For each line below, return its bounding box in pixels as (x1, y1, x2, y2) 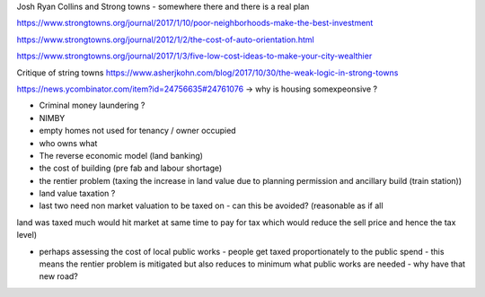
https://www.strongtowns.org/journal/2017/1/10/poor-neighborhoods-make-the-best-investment (16, 18, 374, 29)
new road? (39, 271, 78, 282)
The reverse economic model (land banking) (39, 150, 204, 161)
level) (16, 230, 38, 240)
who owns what (39, 137, 98, 148)
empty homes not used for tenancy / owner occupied (39, 126, 237, 136)
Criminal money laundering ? (39, 100, 145, 111)
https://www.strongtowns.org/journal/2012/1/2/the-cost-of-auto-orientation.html (16, 34, 314, 45)
